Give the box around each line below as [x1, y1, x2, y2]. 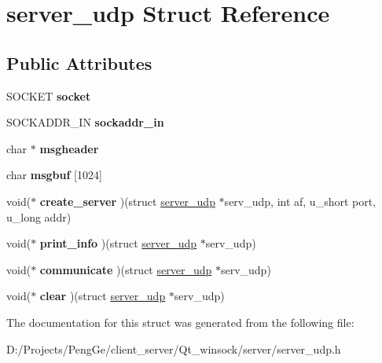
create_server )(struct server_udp [39, 192, 215, 209]
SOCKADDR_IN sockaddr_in [6, 114, 164, 130]
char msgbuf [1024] [6, 167, 102, 183]
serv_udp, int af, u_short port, [224, 192, 376, 209]
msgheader [39, 140, 99, 156]
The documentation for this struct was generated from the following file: [6, 313, 354, 330]
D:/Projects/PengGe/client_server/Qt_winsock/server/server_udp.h [6, 340, 341, 357]
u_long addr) [6, 208, 72, 225]
